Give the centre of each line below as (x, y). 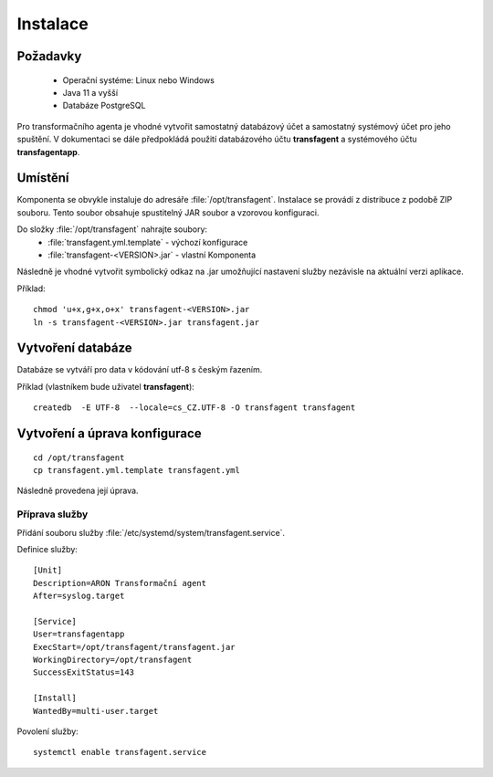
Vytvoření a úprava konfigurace (109, 434)
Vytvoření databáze (74, 348)
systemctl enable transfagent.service (120, 752)
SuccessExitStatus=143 (84, 672)
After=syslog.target (79, 596)
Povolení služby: (48, 731)
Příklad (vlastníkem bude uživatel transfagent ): (106, 386)
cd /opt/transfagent (79, 457)
